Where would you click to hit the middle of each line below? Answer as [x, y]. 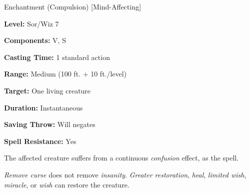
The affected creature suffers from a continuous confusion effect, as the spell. [121, 158]
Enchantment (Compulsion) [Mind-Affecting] [73, 6]
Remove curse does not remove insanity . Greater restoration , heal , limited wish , [125, 174]
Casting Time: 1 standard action [57, 57]
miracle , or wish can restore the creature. [67, 184]
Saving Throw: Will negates [50, 124]
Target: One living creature [47, 90]
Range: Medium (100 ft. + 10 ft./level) [65, 74]
